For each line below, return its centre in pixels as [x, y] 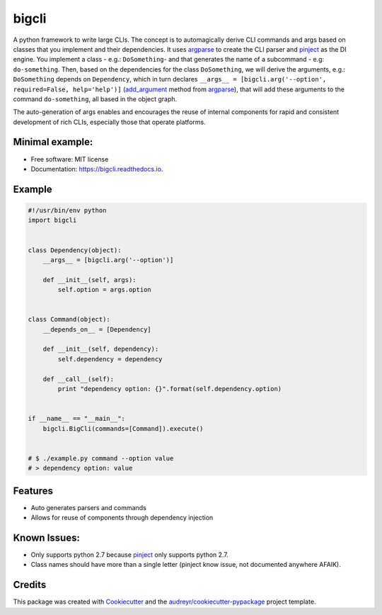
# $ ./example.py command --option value [101, 458]
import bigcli [52, 220]
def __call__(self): [79, 379]
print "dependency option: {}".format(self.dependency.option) [170, 389]
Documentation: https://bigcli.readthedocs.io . [97, 169]
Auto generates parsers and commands [88, 507]
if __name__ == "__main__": [76, 419]
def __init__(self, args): [90, 280]
